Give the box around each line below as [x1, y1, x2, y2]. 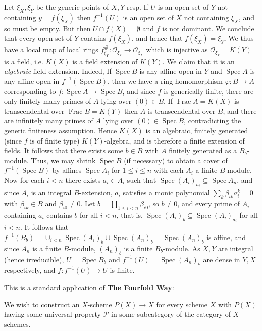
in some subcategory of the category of [111, 309, 231, 319]
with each [153, 165, 184, 175]
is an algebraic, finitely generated [145, 125, 248, 135]
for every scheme [156, 299, 208, 309]
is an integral [31, 187, 72, 198]
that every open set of [4, 33, 72, 43]
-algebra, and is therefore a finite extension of [104, 135, 245, 146]
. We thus [224, 33, 254, 43]
